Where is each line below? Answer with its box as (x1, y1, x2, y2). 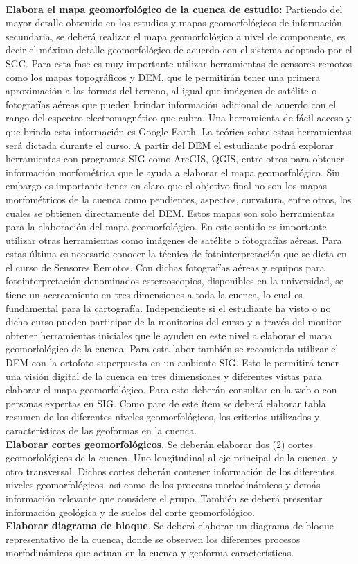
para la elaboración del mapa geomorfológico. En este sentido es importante (6, 219, 327, 234)
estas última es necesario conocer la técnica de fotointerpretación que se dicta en (6, 246, 347, 261)
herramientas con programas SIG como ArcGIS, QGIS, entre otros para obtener (6, 151, 345, 166)
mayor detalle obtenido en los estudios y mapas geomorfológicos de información (6, 15, 342, 30)
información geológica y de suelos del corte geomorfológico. (6, 504, 255, 519)
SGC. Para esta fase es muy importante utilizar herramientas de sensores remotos (6, 55, 352, 70)
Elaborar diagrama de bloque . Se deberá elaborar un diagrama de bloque (6, 518, 334, 533)
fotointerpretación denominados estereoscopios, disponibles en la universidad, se (6, 273, 344, 288)
